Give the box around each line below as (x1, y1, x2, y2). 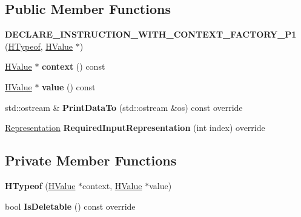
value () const (42, 80, 96, 93)
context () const (42, 60, 105, 73)
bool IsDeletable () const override (5, 199, 136, 212)
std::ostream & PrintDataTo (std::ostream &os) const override (5, 101, 243, 113)
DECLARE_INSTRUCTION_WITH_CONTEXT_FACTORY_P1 (5, 28, 297, 41)
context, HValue (82, 179, 142, 192)
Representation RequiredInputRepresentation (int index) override (5, 121, 265, 134)
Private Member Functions (5, 151, 177, 170)
